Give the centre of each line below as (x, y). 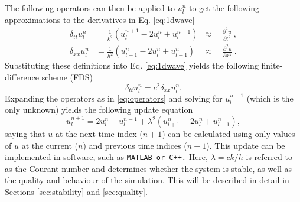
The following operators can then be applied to (90, 8)
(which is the (270, 98)
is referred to (269, 157)
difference (22, 77)
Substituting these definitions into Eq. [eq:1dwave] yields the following (132, 65)
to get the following (224, 8)
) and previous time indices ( (135, 145)
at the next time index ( (99, 134)
